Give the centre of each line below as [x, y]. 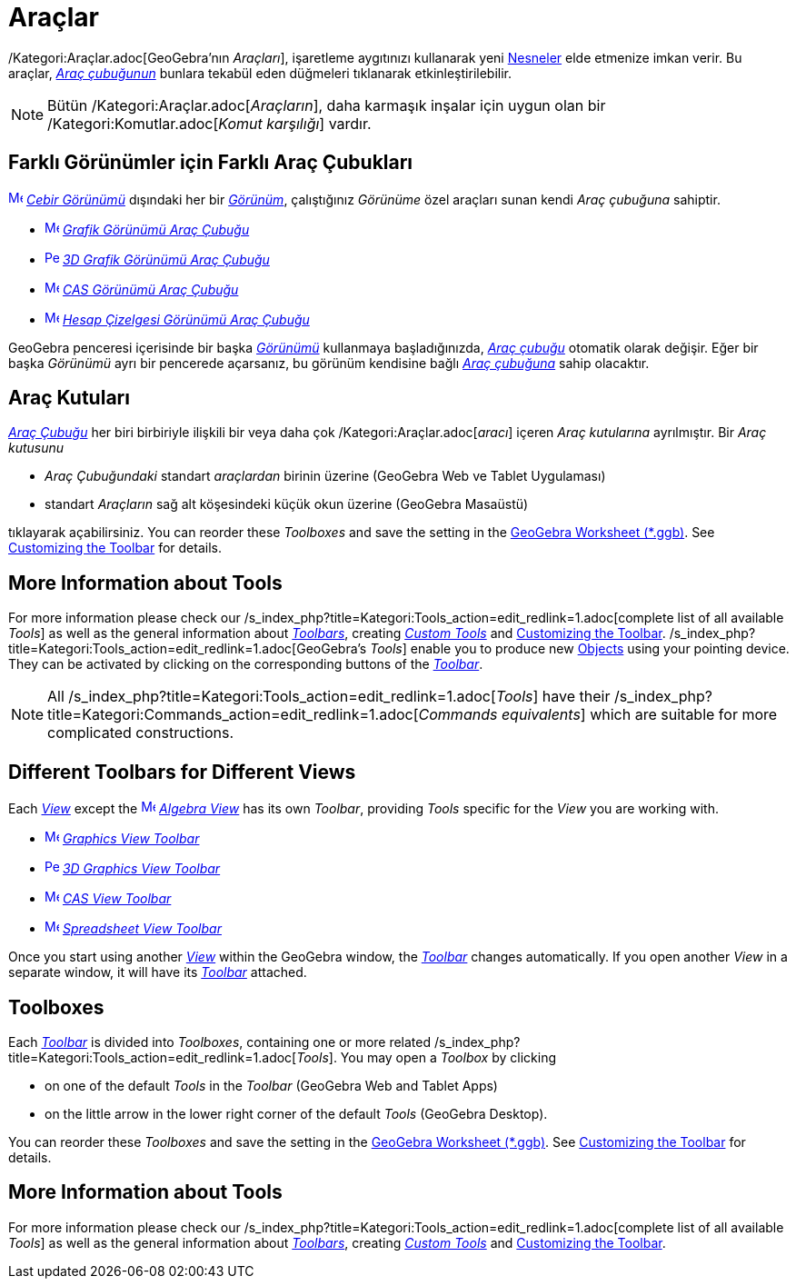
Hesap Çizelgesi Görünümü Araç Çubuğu [186, 319]
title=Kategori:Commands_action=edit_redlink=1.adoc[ [233, 715]
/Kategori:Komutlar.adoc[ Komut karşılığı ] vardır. [209, 123]
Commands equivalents [499, 715]
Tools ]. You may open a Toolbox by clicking [426, 1057]
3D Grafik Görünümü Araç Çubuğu [166, 259]
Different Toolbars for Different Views [182, 772]
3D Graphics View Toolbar [141, 869]
